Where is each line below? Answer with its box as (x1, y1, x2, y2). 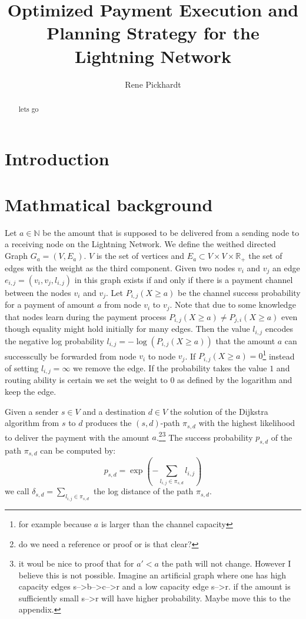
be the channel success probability (178, 286, 301, 298)
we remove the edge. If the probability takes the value (73, 361, 267, 374)
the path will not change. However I (161, 557, 291, 570)
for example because (18, 517, 92, 530)
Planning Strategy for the (46, 21, 260, 45)
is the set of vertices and (96, 249, 185, 262)
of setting (5, 361, 39, 374)
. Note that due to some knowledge (169, 298, 296, 311)
